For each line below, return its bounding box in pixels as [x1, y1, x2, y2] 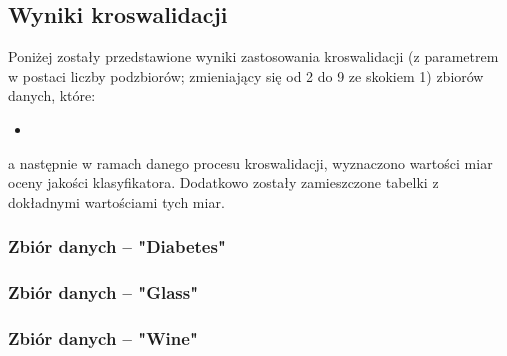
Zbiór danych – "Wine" [8, 325, 198, 350]
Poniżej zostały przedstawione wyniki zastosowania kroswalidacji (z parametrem [8, 46, 499, 67]
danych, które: [8, 85, 96, 106]
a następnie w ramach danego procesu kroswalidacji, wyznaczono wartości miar [8, 152, 493, 173]
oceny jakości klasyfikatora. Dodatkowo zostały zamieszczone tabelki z [8, 172, 439, 193]
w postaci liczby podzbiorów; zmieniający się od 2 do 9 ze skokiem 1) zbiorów [8, 65, 484, 86]
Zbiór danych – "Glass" [8, 280, 199, 305]
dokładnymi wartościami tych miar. [8, 191, 225, 212]
